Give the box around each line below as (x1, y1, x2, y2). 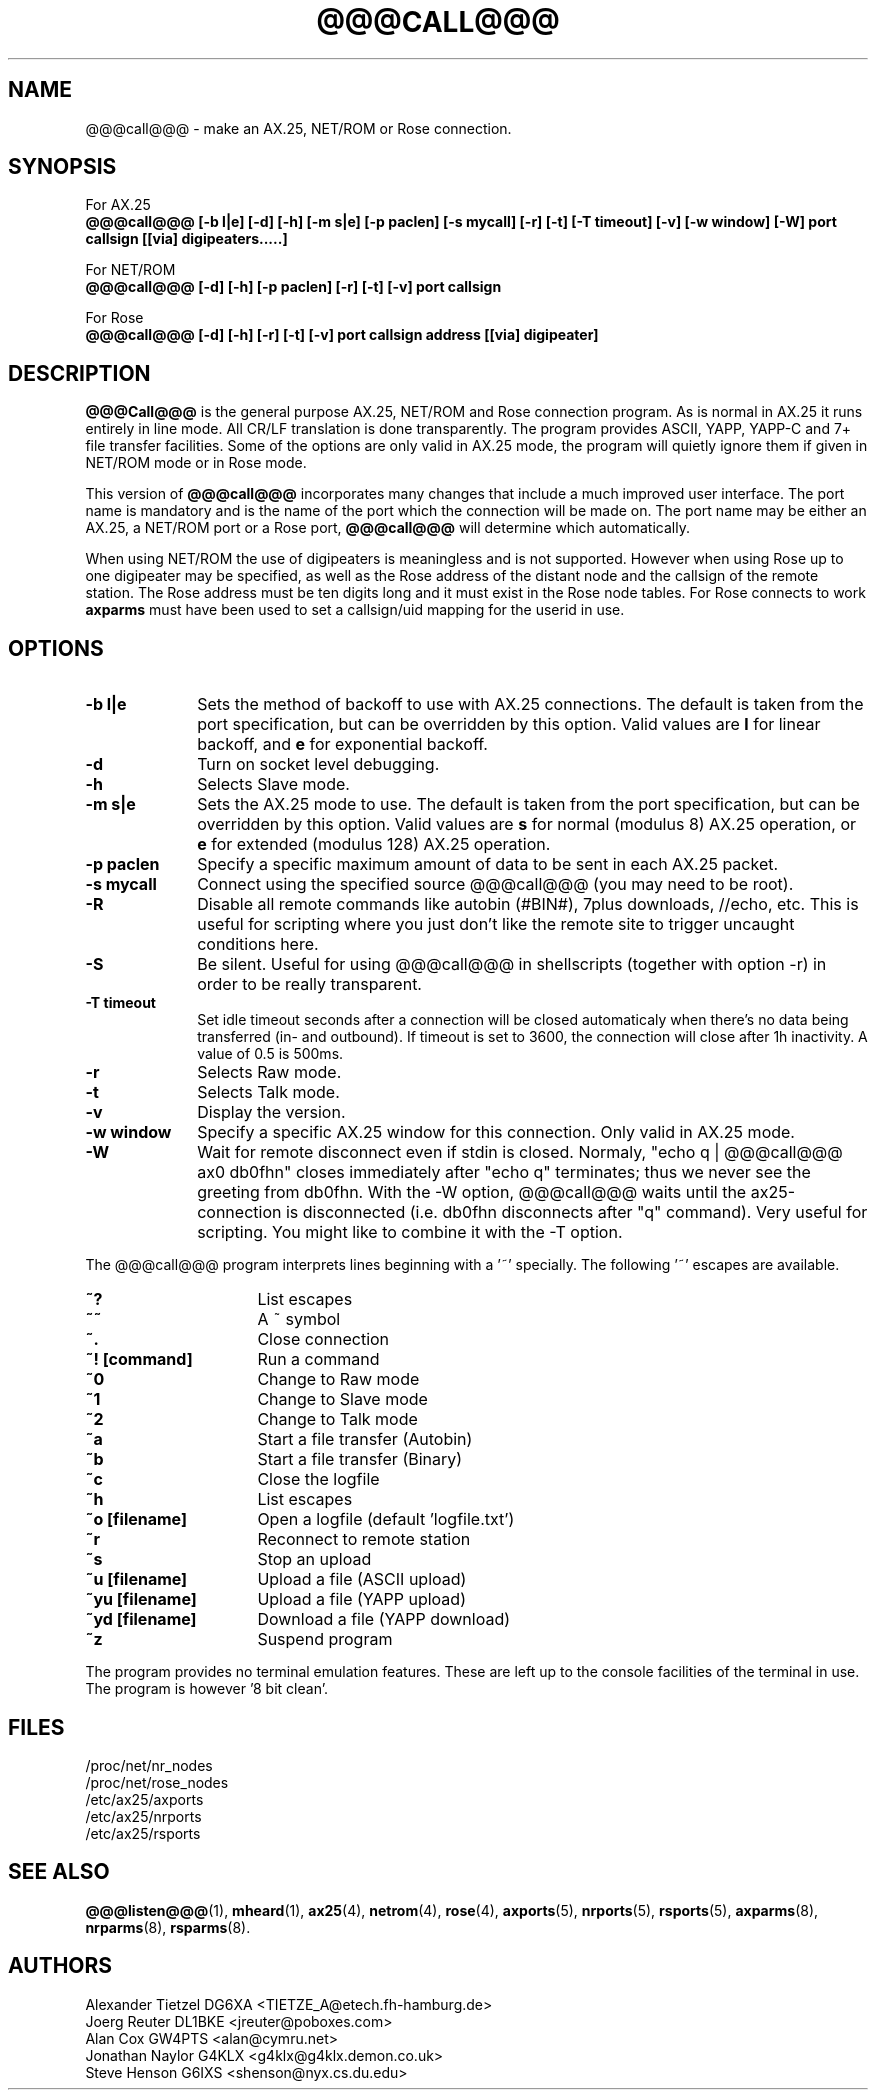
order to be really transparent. (197, 974, 422, 995)
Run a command (257, 1349, 380, 1370)
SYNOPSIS (8, 154, 117, 180)
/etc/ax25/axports (85, 1790, 204, 1808)
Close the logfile (257, 1469, 380, 1490)
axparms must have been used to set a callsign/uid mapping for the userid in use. (85, 601, 625, 619)
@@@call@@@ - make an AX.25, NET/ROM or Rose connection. (85, 119, 512, 137)
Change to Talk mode (257, 1409, 418, 1430)
